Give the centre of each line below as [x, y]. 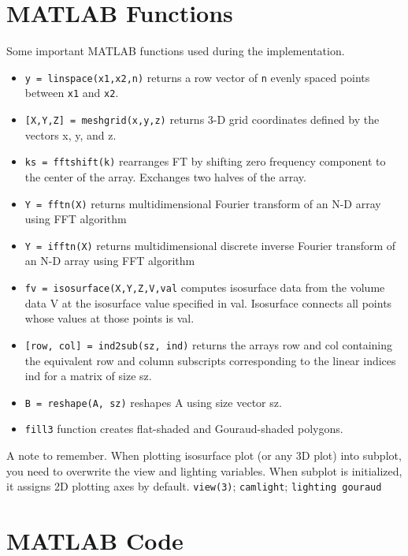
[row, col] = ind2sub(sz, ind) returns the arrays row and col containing [208, 344]
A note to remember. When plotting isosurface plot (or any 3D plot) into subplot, [204, 455]
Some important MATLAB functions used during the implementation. [176, 51]
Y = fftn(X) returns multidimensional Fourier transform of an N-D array [203, 203]
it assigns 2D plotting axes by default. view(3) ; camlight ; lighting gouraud [194, 486]
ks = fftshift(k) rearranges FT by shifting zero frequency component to [205, 161]
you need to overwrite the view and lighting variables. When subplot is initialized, [204, 470]
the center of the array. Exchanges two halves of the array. [165, 176]
